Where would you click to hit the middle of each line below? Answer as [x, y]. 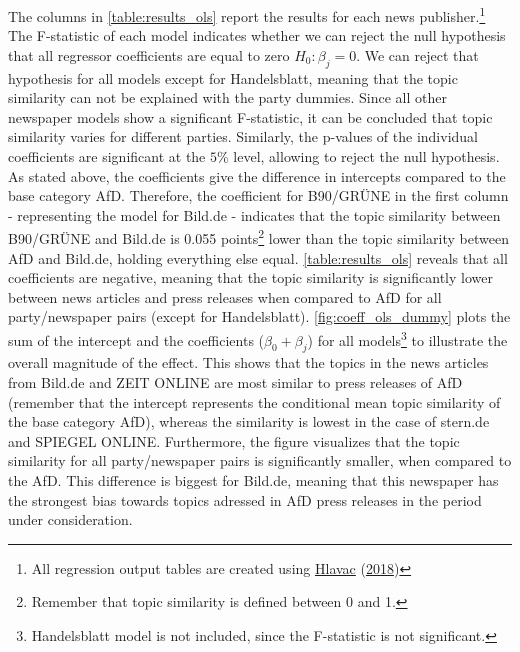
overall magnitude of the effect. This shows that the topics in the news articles [248, 362]
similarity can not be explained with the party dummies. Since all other [227, 97]
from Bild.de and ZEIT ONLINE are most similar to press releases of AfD [235, 382]
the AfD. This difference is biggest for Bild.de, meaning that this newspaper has [253, 480]
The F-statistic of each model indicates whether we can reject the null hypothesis [257, 35]
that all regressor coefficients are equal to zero [149, 54]
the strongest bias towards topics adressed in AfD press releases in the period [245, 499]
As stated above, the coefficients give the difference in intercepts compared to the [257, 175]
